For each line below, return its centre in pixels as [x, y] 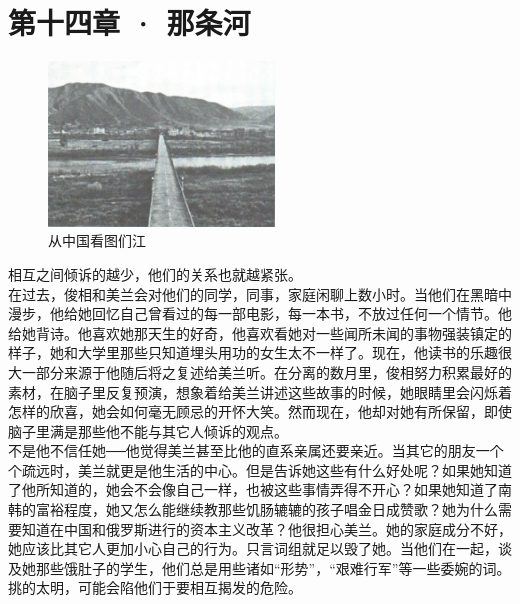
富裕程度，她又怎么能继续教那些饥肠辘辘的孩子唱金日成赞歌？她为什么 [266, 509]
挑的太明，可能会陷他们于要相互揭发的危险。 [155, 587]
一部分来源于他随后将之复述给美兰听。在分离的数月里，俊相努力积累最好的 [266, 371]
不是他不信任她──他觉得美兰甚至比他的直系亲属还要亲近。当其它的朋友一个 [256, 450]
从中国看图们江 [97, 240]
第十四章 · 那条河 [129, 22]
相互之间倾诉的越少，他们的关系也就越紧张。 [155, 273]
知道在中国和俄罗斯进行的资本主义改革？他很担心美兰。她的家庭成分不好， [266, 528]
